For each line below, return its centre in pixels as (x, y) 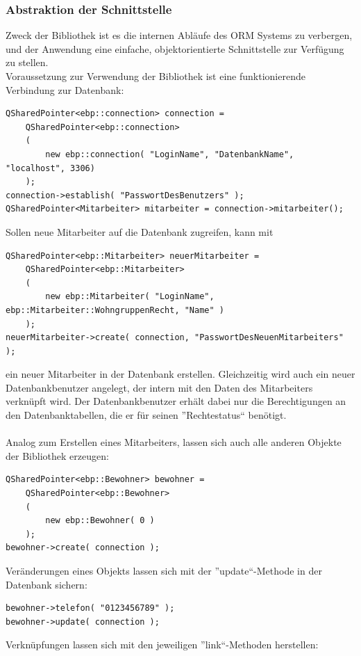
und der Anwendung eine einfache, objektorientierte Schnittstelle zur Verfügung (175, 48)
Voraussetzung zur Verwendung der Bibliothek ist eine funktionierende (156, 76)
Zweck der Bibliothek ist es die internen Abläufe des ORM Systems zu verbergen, (179, 35)
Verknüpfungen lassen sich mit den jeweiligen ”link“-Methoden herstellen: (162, 645)
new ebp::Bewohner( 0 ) (100, 521)
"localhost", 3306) (50, 168)
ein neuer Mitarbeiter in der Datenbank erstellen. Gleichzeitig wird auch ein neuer (180, 374)
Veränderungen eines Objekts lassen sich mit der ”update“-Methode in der (164, 570)
